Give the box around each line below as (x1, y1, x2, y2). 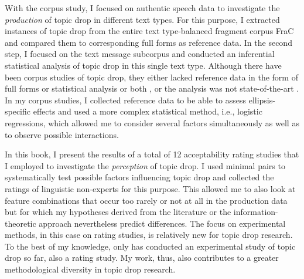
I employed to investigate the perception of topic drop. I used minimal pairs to (5, 159, 285, 172)
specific (5, 105, 31, 117)
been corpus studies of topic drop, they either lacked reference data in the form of (5, 70, 298, 83)
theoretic (5, 217, 36, 229)
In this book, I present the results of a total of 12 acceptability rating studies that (5, 148, 299, 160)
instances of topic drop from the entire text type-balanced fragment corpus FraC (5, 25, 294, 37)
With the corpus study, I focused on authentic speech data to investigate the (5, 2, 280, 14)
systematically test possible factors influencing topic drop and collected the (5, 171, 274, 183)
